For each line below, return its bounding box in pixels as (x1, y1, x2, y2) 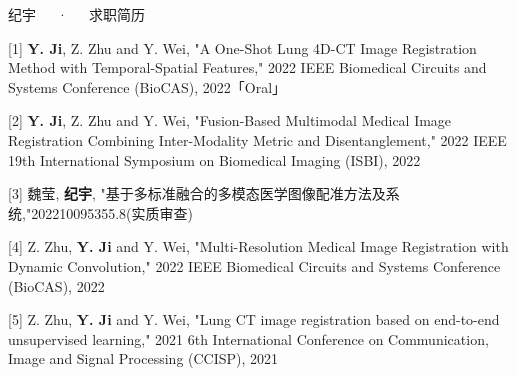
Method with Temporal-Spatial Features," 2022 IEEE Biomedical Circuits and (8, 57, 487, 78)
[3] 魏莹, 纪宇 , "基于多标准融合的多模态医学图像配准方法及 (8, 183, 386, 204)
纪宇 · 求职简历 (8, 4, 145, 24)
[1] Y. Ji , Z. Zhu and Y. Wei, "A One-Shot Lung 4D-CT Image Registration (8, 37, 477, 58)
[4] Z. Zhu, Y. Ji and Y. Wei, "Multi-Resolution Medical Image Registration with (8, 236, 509, 257)
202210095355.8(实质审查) (31, 202, 193, 223)
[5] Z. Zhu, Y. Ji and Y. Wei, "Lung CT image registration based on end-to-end (8, 309, 500, 330)
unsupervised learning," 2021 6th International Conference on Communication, (8, 328, 489, 349)
